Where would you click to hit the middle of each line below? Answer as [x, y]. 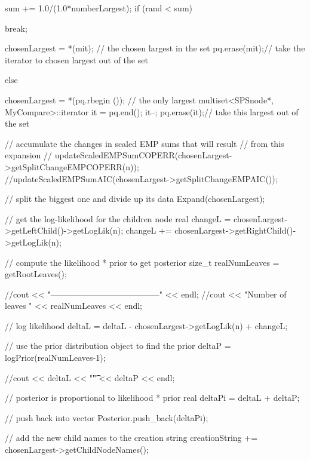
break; [16, 28]
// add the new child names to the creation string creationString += [131, 438]
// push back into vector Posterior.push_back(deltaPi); [107, 417]
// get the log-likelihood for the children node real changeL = [118, 218]
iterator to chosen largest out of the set [76, 59]
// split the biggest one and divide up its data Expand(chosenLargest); [135, 199]
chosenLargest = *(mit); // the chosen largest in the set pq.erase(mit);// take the [155, 48]
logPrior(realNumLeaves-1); [55, 358]
